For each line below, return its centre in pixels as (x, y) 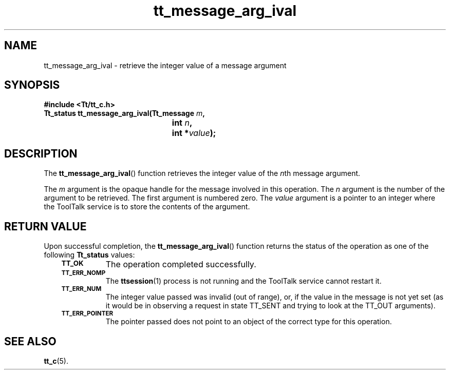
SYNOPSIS (32, 85)
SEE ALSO (30, 341)
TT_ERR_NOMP (83, 273)
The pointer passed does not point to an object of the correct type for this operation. (249, 322)
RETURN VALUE (45, 226)
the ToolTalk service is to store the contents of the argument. (147, 207)
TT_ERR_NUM (81, 289)
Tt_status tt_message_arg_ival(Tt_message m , (124, 113)
